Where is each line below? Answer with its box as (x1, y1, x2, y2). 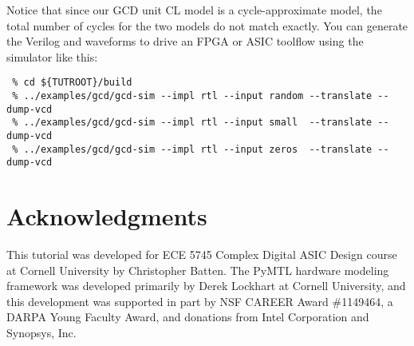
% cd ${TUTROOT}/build (12, 77, 132, 89)
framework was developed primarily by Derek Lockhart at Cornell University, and (6, 277, 406, 294)
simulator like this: (6, 48, 98, 65)
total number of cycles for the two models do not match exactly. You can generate (6, 17, 408, 34)
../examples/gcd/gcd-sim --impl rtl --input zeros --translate (23, 143, 373, 155)
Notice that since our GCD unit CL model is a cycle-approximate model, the (6, 2, 382, 18)
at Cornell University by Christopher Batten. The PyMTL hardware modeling (6, 261, 389, 278)
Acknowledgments (6, 200, 207, 233)
